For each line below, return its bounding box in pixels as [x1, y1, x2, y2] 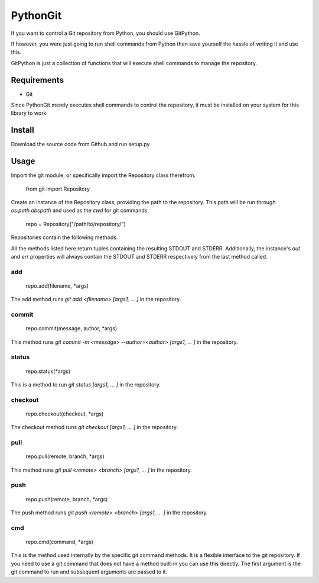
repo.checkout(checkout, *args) [25, 410, 104, 417]
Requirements [11, 75, 64, 85]
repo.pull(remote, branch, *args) [25, 453, 105, 460]
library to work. [11, 109, 48, 117]
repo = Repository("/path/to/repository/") [25, 220, 126, 227]
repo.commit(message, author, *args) [25, 325, 118, 332]
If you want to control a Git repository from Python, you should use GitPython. [11, 30, 200, 37]
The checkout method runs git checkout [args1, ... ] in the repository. [11, 424, 178, 431]
